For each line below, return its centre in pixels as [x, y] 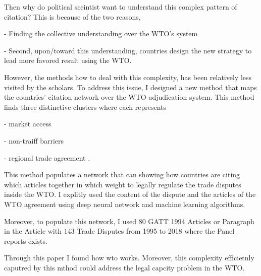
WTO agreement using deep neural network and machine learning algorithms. [125, 204]
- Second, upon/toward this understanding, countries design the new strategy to [128, 50]
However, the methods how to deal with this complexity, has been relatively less [128, 77]
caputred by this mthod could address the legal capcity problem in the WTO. [124, 267]
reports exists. [26, 240]
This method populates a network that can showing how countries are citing [122, 175]
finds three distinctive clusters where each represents [85, 107]
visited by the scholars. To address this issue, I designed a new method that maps [130, 87]
